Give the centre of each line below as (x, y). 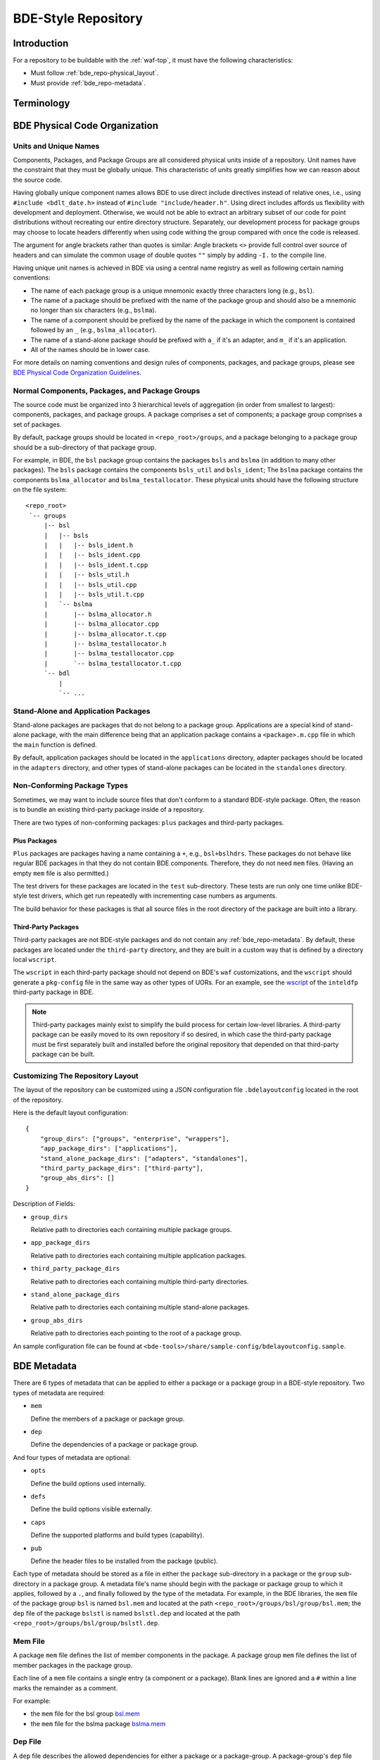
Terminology (42, 103)
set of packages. (37, 424)
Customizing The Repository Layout (76, 1076)
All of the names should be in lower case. (90, 350)
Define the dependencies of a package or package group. (115, 1445)
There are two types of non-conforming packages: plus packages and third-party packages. (148, 822)
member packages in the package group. (73, 1665)
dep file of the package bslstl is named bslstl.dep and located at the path (127, 1613)
